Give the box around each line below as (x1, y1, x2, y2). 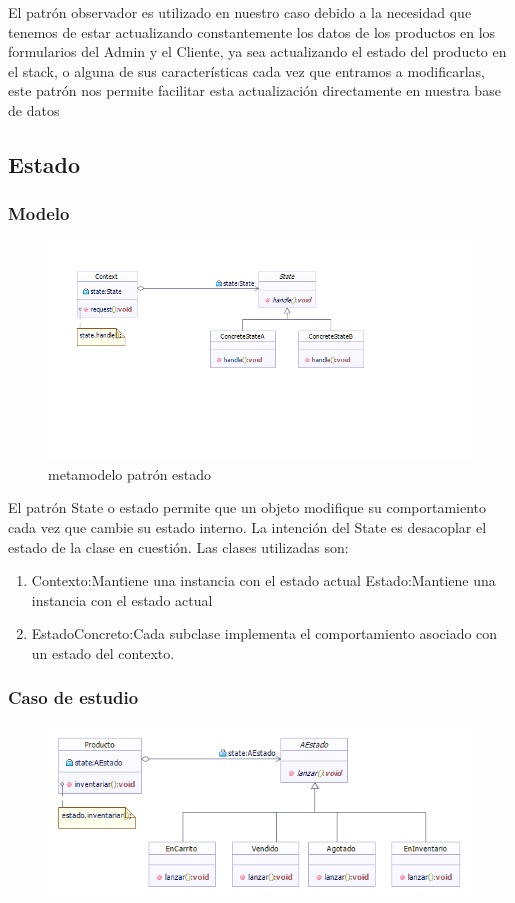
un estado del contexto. (31, 642, 175, 663)
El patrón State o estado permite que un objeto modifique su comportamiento (8, 497, 487, 518)
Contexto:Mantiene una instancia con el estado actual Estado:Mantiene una (31, 570, 496, 591)
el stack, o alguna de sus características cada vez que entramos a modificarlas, (8, 60, 486, 81)
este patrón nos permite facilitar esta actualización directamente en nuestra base (8, 80, 501, 101)
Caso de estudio (8, 685, 139, 710)
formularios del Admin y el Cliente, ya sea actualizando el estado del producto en (8, 41, 507, 62)
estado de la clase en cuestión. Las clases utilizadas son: (8, 536, 349, 557)
